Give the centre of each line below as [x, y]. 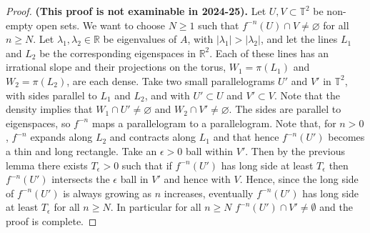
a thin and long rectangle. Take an [81, 150]
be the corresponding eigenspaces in [117, 53]
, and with [167, 95]
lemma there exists [47, 165]
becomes [346, 137]
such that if [147, 165]
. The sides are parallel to [285, 109]
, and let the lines [299, 39]
